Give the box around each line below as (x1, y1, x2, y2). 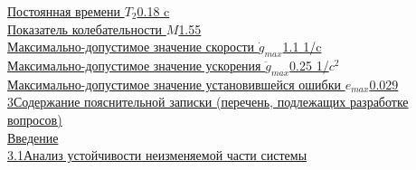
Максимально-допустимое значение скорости (7, 37, 255, 56)
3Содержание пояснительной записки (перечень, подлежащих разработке (7, 92, 409, 111)
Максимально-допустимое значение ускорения (7, 55, 261, 74)
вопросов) (7, 109, 62, 128)
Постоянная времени (7, 2, 120, 20)
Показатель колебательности (7, 19, 163, 38)
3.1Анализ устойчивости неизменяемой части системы (7, 146, 307, 165)
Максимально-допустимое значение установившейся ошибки (7, 74, 341, 93)
